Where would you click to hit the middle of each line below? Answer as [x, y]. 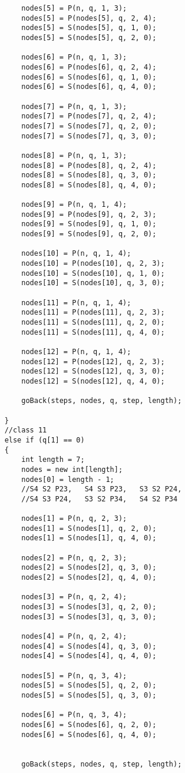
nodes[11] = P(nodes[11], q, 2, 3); [93, 313]
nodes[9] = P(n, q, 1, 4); [74, 205]
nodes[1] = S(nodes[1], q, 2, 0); [89, 528]
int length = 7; [53, 460]
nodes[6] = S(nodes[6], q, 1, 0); [89, 77]
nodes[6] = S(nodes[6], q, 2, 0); [89, 724]
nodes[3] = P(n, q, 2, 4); [74, 597]
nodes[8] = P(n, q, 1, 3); [74, 155]
